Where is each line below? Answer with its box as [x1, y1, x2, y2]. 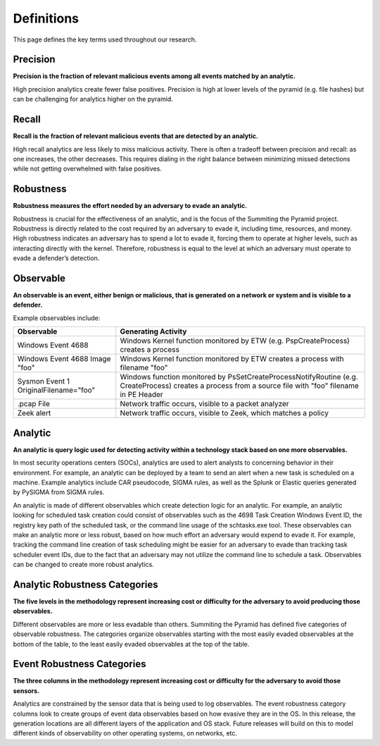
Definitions [13, 11, 80, 26]
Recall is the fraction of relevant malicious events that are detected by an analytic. [13, 132, 258, 140]
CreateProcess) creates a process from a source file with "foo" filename [120, 381, 359, 391]
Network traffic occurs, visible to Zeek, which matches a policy [120, 408, 329, 418]
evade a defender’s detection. [13, 254, 100, 262]
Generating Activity [120, 326, 187, 336]
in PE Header [120, 390, 163, 400]
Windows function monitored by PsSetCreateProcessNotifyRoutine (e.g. [120, 372, 358, 382]
